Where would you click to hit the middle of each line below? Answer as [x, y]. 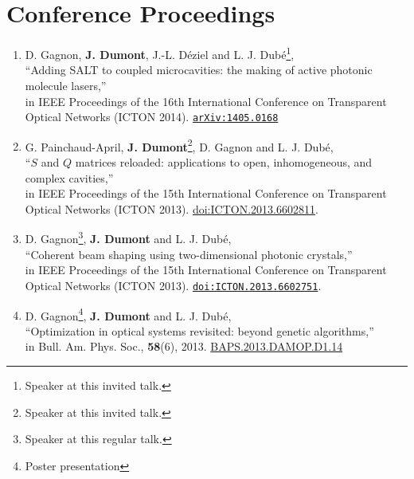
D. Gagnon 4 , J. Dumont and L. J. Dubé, [128, 314]
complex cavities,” [69, 177]
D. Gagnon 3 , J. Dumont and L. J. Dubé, [128, 238]
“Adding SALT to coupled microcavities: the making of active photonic [199, 70]
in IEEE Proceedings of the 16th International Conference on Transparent [206, 101]
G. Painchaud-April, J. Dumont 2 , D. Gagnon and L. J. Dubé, [179, 145]
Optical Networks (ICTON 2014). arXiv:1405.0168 [152, 117]
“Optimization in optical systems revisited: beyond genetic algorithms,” [199, 330]
